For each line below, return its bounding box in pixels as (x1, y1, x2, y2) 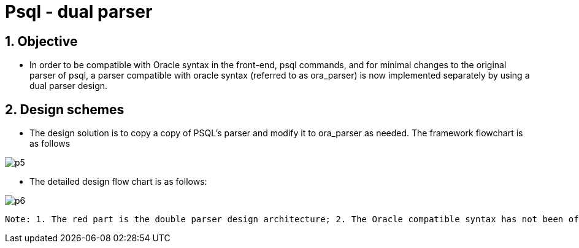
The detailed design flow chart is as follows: (29, 176, 207, 187)
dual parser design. (29, 80, 108, 91)
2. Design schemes (5, 101, 125, 117)
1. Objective (5, 33, 78, 49)
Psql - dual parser (5, 1, 153, 22)
